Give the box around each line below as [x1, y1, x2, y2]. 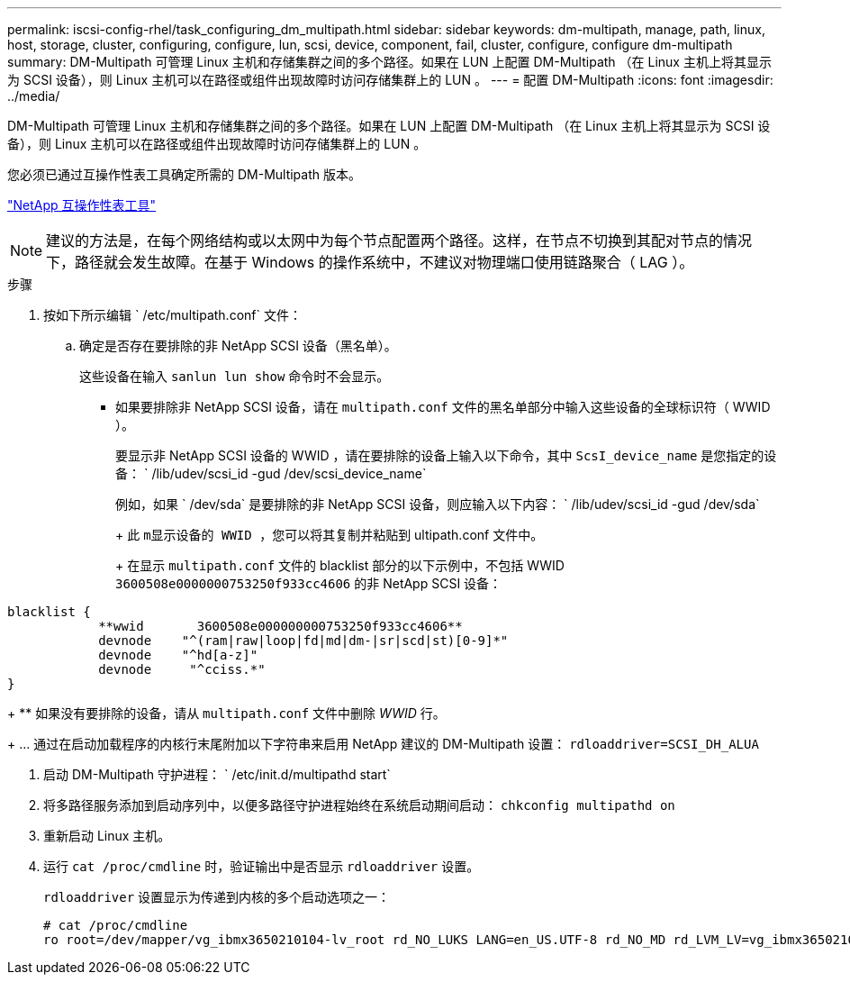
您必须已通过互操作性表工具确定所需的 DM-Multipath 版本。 [7, 167, 361, 182]
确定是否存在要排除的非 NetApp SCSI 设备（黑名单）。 [79, 338, 397, 353]
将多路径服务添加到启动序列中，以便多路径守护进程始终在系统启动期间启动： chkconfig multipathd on [43, 797, 675, 813]
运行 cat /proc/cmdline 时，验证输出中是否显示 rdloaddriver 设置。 [43, 859, 480, 874]
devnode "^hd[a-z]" [98, 648, 258, 662]
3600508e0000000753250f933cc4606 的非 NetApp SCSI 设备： [115, 576, 502, 591]
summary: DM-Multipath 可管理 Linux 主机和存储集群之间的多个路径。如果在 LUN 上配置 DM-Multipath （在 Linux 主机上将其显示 [7, 54, 772, 69]
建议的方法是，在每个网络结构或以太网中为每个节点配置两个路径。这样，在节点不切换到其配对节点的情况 [46, 232, 753, 250]
